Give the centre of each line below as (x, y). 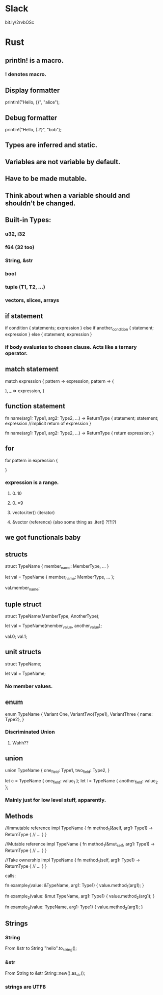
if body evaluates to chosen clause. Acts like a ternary (71, 347)
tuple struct (23, 604)
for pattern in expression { (31, 460)
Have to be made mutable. (46, 179)
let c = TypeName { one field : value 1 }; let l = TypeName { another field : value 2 (81, 781)
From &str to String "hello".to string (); (41, 949)
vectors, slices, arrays (32, 300)
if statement (24, 316)
